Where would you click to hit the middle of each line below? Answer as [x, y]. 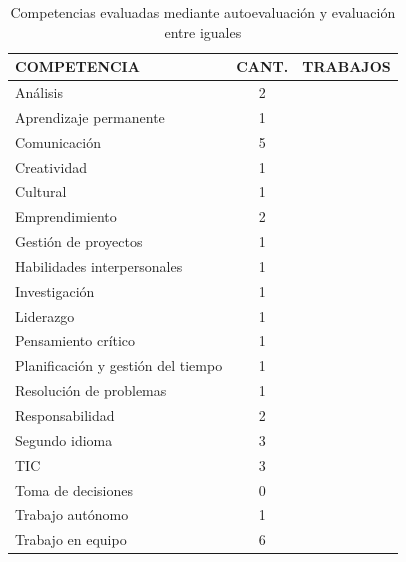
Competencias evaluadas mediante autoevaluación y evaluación [203, 12]
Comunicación [58, 141]
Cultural [41, 191]
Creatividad [51, 166]
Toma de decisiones [74, 489]
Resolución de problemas [91, 390]
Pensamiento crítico [75, 340]
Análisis [39, 92]
